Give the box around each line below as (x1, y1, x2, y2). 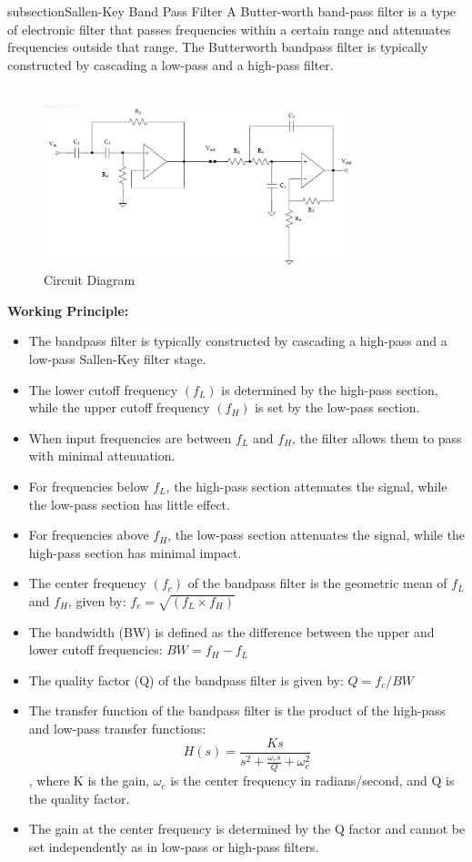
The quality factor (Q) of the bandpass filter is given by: (28, 670, 344, 689)
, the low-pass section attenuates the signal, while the (167, 525, 466, 544)
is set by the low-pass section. (255, 398, 420, 417)
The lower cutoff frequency (28, 380, 178, 399)
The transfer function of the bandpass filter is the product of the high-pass (28, 701, 446, 720)
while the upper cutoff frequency (28, 398, 210, 417)
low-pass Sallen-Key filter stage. (28, 349, 206, 368)
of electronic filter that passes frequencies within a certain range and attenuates (7, 19, 451, 38)
